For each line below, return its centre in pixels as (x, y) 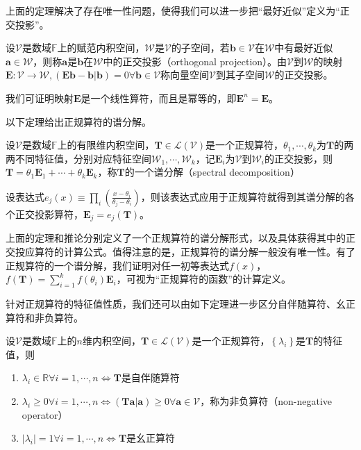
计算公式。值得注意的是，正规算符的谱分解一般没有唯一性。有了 (209, 251)
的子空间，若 (200, 48)
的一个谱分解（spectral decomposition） (212, 172)
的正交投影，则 (299, 158)
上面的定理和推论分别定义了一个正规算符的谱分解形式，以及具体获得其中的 (176, 238)
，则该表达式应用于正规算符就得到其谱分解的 (243, 196)
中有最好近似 (304, 48)
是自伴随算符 (150, 377)
